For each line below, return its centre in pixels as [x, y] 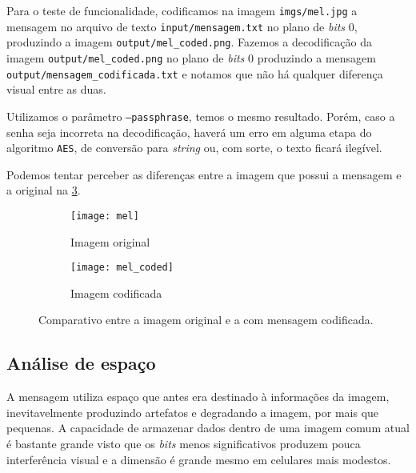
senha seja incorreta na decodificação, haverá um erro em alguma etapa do [189, 132]
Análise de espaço [81, 363]
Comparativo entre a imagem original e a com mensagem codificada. [206, 320]
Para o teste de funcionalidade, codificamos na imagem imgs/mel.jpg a [182, 10]
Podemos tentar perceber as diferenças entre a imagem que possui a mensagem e [204, 174]
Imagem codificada [116, 293]
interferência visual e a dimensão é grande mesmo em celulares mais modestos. [199, 459]
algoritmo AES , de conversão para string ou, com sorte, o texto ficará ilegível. [194, 148]
